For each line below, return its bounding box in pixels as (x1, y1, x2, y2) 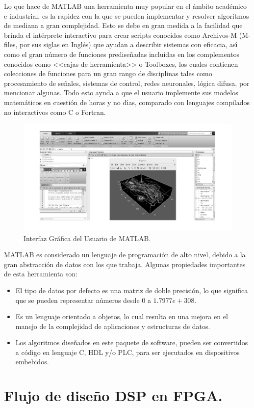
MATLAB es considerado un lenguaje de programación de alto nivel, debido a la (4, 249, 246, 260)
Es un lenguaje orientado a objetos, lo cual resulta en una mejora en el (15, 311, 228, 322)
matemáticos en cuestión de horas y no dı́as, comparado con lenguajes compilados (4, 97, 250, 107)
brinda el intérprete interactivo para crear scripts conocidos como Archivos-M (4, 29, 237, 40)
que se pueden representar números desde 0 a (15, 295, 151, 305)
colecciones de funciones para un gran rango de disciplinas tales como (4, 68, 212, 79)
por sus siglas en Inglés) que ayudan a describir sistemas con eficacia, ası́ (19, 39, 238, 50)
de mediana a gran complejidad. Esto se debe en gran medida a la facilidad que (4, 20, 243, 30)
